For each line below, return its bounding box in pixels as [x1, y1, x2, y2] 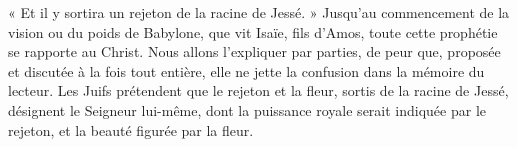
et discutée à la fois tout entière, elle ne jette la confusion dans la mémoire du [8, 60, 485, 81]
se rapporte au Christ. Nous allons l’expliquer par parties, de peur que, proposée [8, 41, 501, 62]
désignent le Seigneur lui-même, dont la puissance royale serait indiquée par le [8, 99, 487, 120]
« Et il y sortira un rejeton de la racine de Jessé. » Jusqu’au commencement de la [8, 2, 510, 22]
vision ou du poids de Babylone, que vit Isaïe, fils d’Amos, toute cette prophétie [8, 21, 498, 42]
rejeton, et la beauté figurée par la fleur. [8, 119, 254, 140]
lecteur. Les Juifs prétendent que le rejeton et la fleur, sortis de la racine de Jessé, [8, 80, 509, 101]
